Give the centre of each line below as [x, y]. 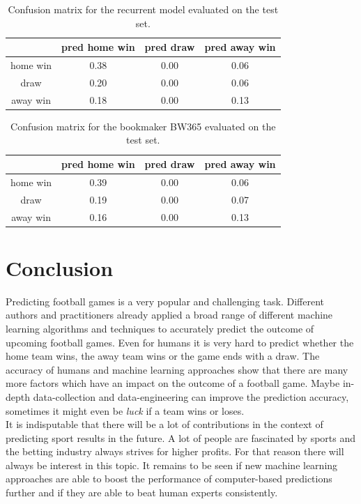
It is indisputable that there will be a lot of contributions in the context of [164, 424]
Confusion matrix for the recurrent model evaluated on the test [143, 9]
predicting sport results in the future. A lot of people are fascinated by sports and [181, 437]
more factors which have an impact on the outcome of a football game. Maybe [173, 383]
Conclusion [60, 267]
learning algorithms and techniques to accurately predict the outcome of [160, 328]
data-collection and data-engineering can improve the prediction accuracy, [191, 396]
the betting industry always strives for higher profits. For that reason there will [175, 451]
